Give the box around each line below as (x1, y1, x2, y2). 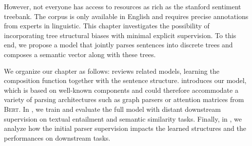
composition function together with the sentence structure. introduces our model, (4, 75, 247, 85)
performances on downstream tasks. (4, 132, 111, 143)
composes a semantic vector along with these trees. (4, 49, 156, 59)
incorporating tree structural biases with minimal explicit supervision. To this (4, 30, 236, 40)
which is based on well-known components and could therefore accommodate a (4, 84, 238, 95)
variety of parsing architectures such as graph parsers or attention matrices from (4, 94, 244, 104)
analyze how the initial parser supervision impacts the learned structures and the (4, 123, 246, 133)
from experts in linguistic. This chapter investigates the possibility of (4, 21, 210, 31)
